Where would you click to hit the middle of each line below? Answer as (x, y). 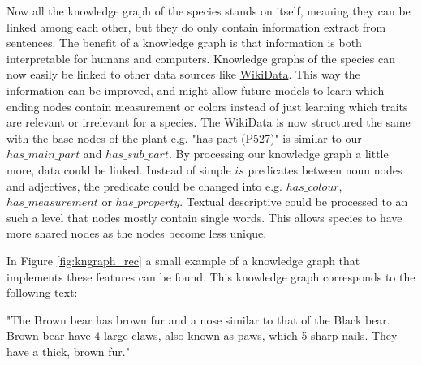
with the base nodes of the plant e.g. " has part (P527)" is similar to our (184, 137)
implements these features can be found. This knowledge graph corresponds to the (211, 276)
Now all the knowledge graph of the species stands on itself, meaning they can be (209, 11)
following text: (42, 292)
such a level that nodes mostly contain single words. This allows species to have (205, 217)
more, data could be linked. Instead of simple (119, 169)
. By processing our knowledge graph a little (278, 154)
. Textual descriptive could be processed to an (294, 202)
